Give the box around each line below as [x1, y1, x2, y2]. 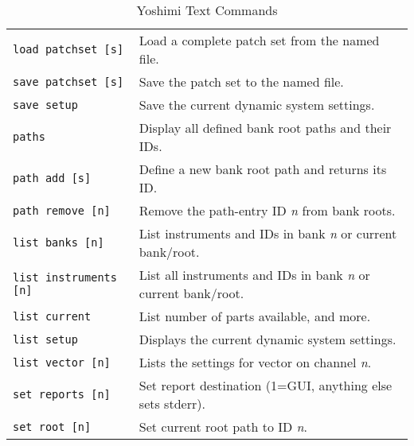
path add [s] [13, 172, 92, 184]
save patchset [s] [13, 75, 124, 88]
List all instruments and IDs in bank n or [139, 266, 370, 284]
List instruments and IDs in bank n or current [139, 224, 397, 242]
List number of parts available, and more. [139, 307, 371, 325]
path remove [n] [13, 204, 111, 217]
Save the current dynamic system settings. [139, 95, 375, 114]
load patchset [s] [13, 43, 124, 56]
